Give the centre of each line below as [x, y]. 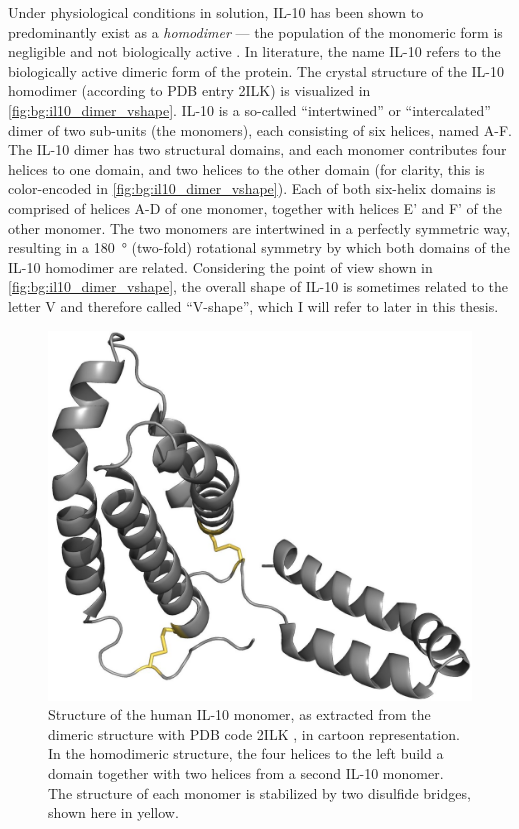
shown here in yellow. [113, 812]
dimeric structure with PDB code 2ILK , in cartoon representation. [254, 733]
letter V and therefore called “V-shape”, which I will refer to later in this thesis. [253, 305]
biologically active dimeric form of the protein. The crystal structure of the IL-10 [256, 70]
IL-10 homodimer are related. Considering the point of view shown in [220, 266]
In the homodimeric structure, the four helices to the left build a [246, 753]
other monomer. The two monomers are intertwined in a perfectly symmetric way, [259, 227]
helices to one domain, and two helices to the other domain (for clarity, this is [246, 168]
